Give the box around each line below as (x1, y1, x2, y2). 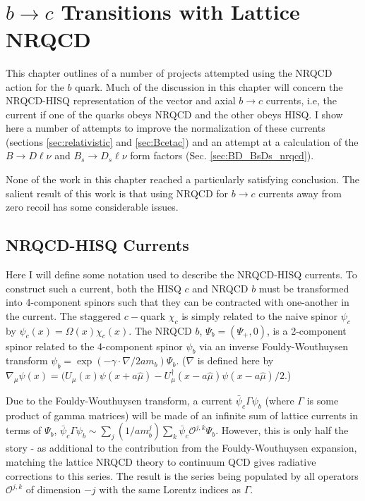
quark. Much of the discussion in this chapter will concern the (75, 79, 343, 94)
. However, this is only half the (215, 423, 349, 438)
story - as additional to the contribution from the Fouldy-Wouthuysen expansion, (6, 440, 357, 455)
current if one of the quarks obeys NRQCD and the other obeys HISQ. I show (6, 106, 343, 121)
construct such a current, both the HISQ (6, 280, 181, 295)
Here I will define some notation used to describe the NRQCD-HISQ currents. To (6, 267, 357, 282)
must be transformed (258, 280, 349, 295)
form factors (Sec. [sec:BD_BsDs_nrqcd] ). (130, 148, 314, 163)
